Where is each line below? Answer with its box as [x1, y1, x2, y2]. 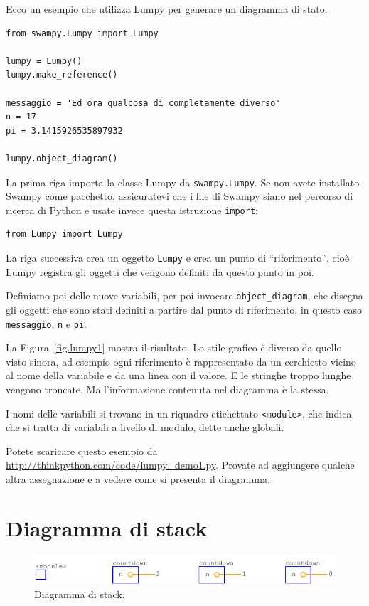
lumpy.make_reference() [6, 70, 118, 80]
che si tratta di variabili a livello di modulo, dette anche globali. [6, 420, 284, 435]
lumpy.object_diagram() [6, 153, 118, 164]
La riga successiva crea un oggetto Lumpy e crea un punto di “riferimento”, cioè [6, 250, 350, 265]
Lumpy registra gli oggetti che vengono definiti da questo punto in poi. [6, 264, 314, 279]
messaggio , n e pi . [6, 316, 87, 331]
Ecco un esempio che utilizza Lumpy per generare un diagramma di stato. [6, 1, 328, 16]
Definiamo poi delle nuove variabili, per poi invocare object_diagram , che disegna [6, 288, 363, 303]
